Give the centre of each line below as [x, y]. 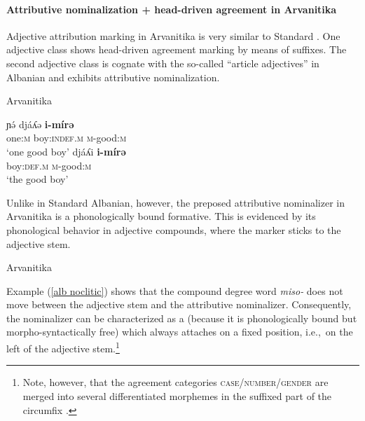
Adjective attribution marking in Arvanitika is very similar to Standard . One [173, 35]
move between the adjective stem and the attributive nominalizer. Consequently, [179, 304]
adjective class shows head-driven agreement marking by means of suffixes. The [177, 49]
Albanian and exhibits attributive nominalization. [113, 77]
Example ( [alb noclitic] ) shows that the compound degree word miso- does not [175, 290]
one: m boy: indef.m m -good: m [67, 138]
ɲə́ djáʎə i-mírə [40, 124]
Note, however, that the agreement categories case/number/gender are [175, 382]
